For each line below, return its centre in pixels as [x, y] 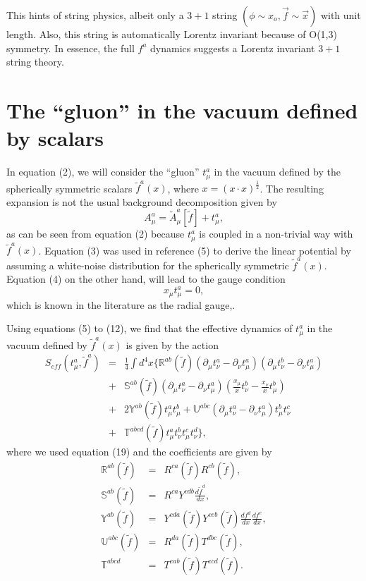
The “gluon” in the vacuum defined [182, 110]
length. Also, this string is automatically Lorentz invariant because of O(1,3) [172, 34]
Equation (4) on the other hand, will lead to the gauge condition [146, 279]
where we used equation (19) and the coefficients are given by [139, 452]
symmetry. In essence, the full [71, 48]
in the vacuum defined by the [277, 172]
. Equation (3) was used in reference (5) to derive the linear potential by [195, 250]
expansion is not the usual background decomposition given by [142, 201]
